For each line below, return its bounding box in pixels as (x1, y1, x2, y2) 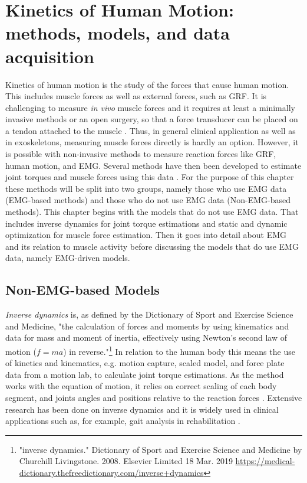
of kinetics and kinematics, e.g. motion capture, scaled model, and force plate (5, 357, 285, 369)
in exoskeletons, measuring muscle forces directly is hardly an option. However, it (5, 136, 299, 148)
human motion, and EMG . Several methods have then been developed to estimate (5, 159, 302, 171)
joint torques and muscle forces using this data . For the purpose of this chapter (5, 171, 294, 183)
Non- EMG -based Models (5, 280, 160, 299)
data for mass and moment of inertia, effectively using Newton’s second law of (5, 331, 287, 344)
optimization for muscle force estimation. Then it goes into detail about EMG (5, 229, 287, 241)
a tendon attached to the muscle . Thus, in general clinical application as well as (5, 124, 296, 136)
